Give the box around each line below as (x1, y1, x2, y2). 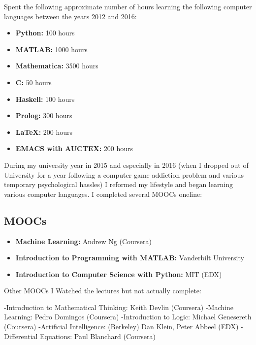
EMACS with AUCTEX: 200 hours (15, 143, 133, 154)
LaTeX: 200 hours (15, 126, 73, 137)
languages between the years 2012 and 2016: (4, 11, 137, 21)
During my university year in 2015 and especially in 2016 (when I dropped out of (4, 159, 249, 170)
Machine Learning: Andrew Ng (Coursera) (15, 236, 152, 246)
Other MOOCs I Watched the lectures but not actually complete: (4, 285, 201, 296)
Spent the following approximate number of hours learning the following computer (4, 1, 252, 11)
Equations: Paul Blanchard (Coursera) (39, 331, 156, 341)
